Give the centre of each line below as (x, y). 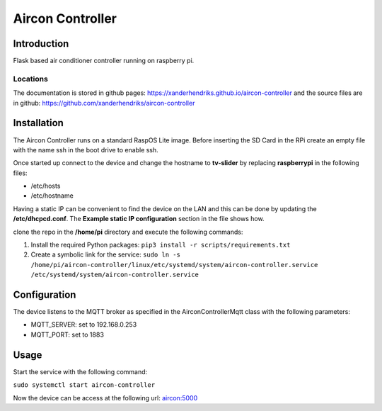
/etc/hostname (52, 196)
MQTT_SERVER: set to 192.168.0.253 (84, 325)
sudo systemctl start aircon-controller (84, 385)
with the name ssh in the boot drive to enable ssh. (86, 150)
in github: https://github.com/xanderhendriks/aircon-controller (104, 103)
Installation (38, 123)
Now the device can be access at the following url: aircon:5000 (105, 398)
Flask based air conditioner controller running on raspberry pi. (104, 61)
